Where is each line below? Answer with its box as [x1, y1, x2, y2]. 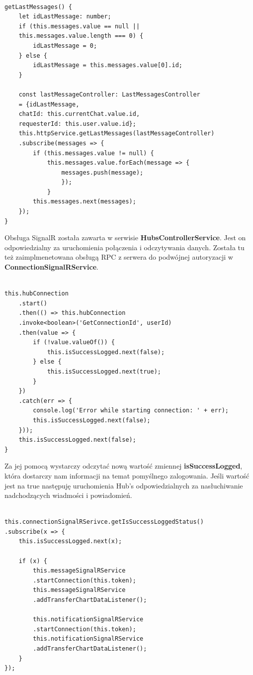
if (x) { [18, 557, 47, 565]
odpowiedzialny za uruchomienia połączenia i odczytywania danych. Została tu [4, 242, 245, 252]
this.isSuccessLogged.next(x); [18, 538, 122, 545]
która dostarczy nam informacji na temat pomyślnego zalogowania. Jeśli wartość [4, 470, 250, 481]
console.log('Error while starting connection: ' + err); [33, 407, 229, 414]
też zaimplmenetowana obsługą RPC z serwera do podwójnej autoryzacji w [4, 252, 233, 262]
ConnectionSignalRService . [4, 262, 98, 272]
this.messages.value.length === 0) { [18, 32, 144, 40]
